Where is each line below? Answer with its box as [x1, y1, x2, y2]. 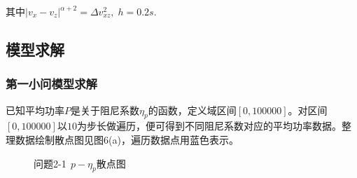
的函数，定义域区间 [148, 102, 237, 117]
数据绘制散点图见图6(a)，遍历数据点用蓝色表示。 [15, 132, 239, 146]
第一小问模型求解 [6, 75, 97, 93]
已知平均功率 [6, 102, 64, 117]
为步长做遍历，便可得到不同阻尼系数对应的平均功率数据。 [76, 118, 342, 133]
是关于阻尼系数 [71, 102, 139, 117]
